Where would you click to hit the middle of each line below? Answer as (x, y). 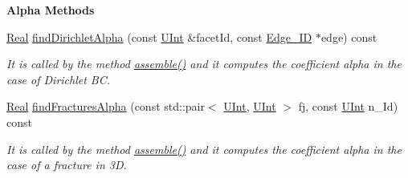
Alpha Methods (51, 10)
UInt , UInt (250, 106)
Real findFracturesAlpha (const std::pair (106, 106)
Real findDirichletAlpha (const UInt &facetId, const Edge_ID (159, 36)
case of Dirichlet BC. (59, 79)
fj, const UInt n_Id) (348, 106)
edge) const (349, 36)
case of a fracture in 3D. (67, 165)
